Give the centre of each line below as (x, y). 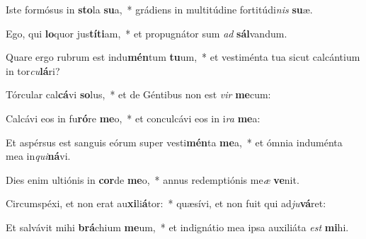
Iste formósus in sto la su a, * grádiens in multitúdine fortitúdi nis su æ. (159, 9)
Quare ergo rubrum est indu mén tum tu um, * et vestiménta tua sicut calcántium (183, 57)
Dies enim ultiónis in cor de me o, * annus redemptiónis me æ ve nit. (153, 179)
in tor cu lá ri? (33, 70)
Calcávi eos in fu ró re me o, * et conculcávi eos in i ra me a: (133, 118)
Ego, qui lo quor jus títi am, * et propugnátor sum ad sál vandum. (147, 33)
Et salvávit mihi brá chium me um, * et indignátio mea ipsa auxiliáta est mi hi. (177, 227)
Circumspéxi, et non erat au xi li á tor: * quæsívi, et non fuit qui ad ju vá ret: (166, 203)
